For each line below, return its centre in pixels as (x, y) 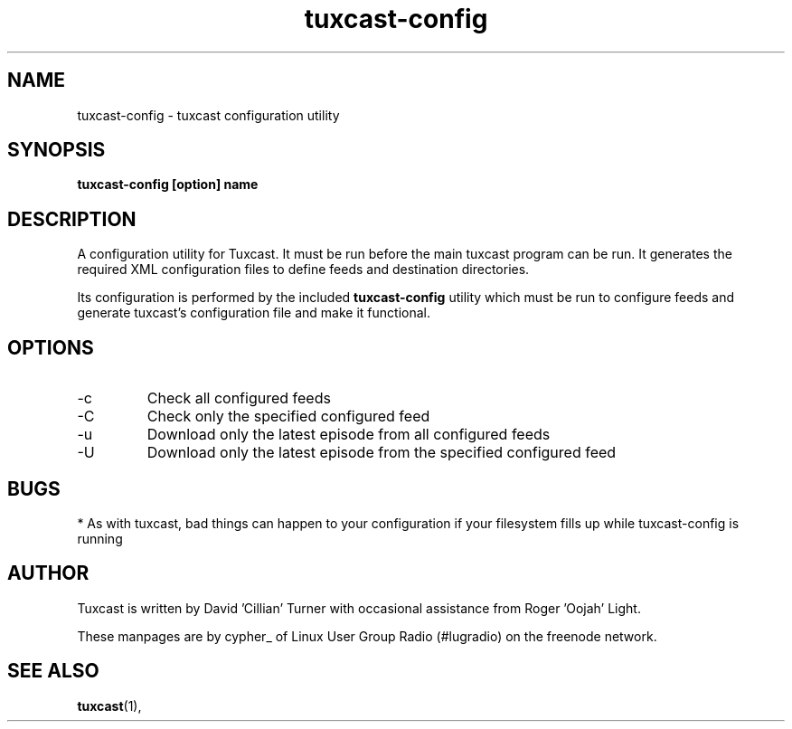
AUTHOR (48, 573)
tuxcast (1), (109, 705)
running (100, 538)
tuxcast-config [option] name (168, 185)
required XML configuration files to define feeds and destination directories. (303, 270)
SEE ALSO (53, 671)
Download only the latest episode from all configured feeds (349, 435)
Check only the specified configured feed (288, 417)
